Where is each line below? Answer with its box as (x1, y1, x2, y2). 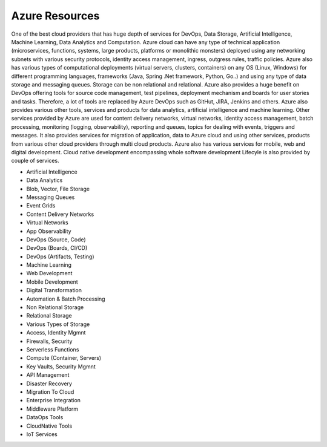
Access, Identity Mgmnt (26, 329, 86, 336)
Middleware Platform (26, 405, 79, 413)
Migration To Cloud (26, 388, 74, 396)
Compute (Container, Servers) (26, 354, 102, 362)
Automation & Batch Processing (26, 295, 105, 302)
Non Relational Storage (26, 304, 84, 311)
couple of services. (11, 157, 60, 165)
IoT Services (26, 430, 58, 438)
